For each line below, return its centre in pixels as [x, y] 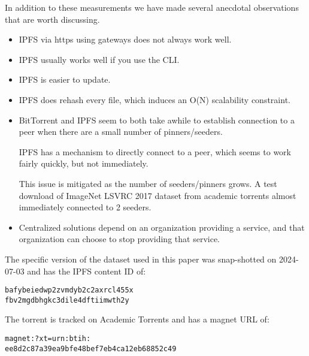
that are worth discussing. [52, 19]
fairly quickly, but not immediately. [84, 163]
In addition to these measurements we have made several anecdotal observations [152, 7]
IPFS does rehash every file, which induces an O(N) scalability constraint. [154, 99]
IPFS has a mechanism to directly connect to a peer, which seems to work [155, 151]
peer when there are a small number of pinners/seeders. [121, 132]
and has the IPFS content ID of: [87, 271]
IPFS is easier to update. [65, 79]
